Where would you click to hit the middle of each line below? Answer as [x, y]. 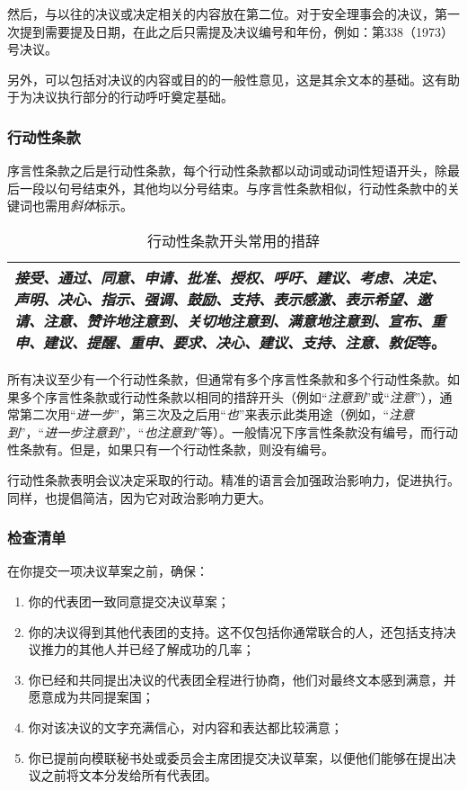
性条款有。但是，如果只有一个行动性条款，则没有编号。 [171, 449]
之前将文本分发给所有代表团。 [129, 775]
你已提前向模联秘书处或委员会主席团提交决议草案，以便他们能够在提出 [236, 757]
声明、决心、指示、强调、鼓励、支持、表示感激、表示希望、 [216, 299]
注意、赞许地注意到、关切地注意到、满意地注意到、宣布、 [238, 320]
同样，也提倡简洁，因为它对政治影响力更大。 [139, 497]
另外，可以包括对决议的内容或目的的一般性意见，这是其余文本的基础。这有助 [233, 79]
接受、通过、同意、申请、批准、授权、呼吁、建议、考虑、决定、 [230, 277]
